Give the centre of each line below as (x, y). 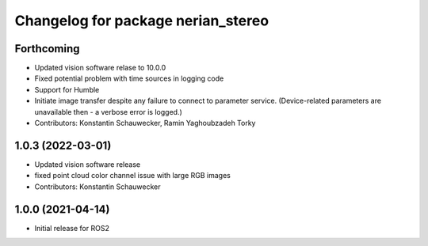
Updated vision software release (88, 164)
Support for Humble (67, 89)
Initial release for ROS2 (72, 228)
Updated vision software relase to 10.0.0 (100, 68)
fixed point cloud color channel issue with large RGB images (133, 176)
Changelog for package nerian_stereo (142, 21)
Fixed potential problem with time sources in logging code (129, 78)
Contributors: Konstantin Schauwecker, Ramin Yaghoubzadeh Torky (145, 123)
